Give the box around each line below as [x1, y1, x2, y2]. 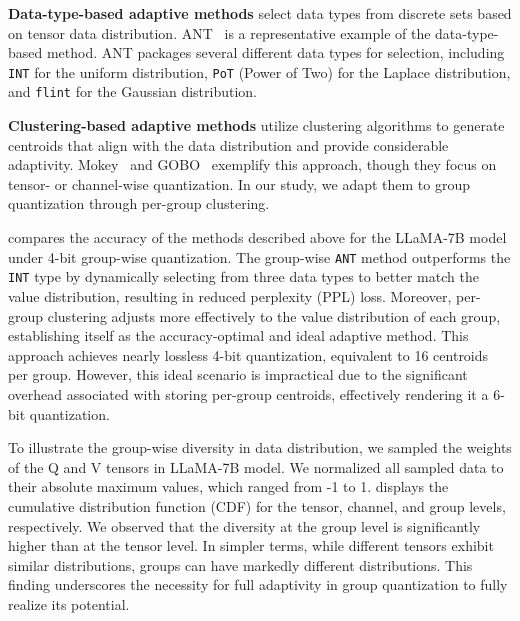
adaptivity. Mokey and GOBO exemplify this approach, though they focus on [8, 154, 497, 175]
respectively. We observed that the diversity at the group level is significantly [8, 515, 481, 536]
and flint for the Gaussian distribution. [8, 81, 257, 102]
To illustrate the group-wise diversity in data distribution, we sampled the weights [8, 437, 512, 458]
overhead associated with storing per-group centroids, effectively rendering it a [8, 383, 489, 404]
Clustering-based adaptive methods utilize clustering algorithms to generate [8, 115, 505, 136]
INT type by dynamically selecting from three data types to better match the [8, 266, 479, 287]
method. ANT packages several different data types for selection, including [46, 42, 505, 63]
